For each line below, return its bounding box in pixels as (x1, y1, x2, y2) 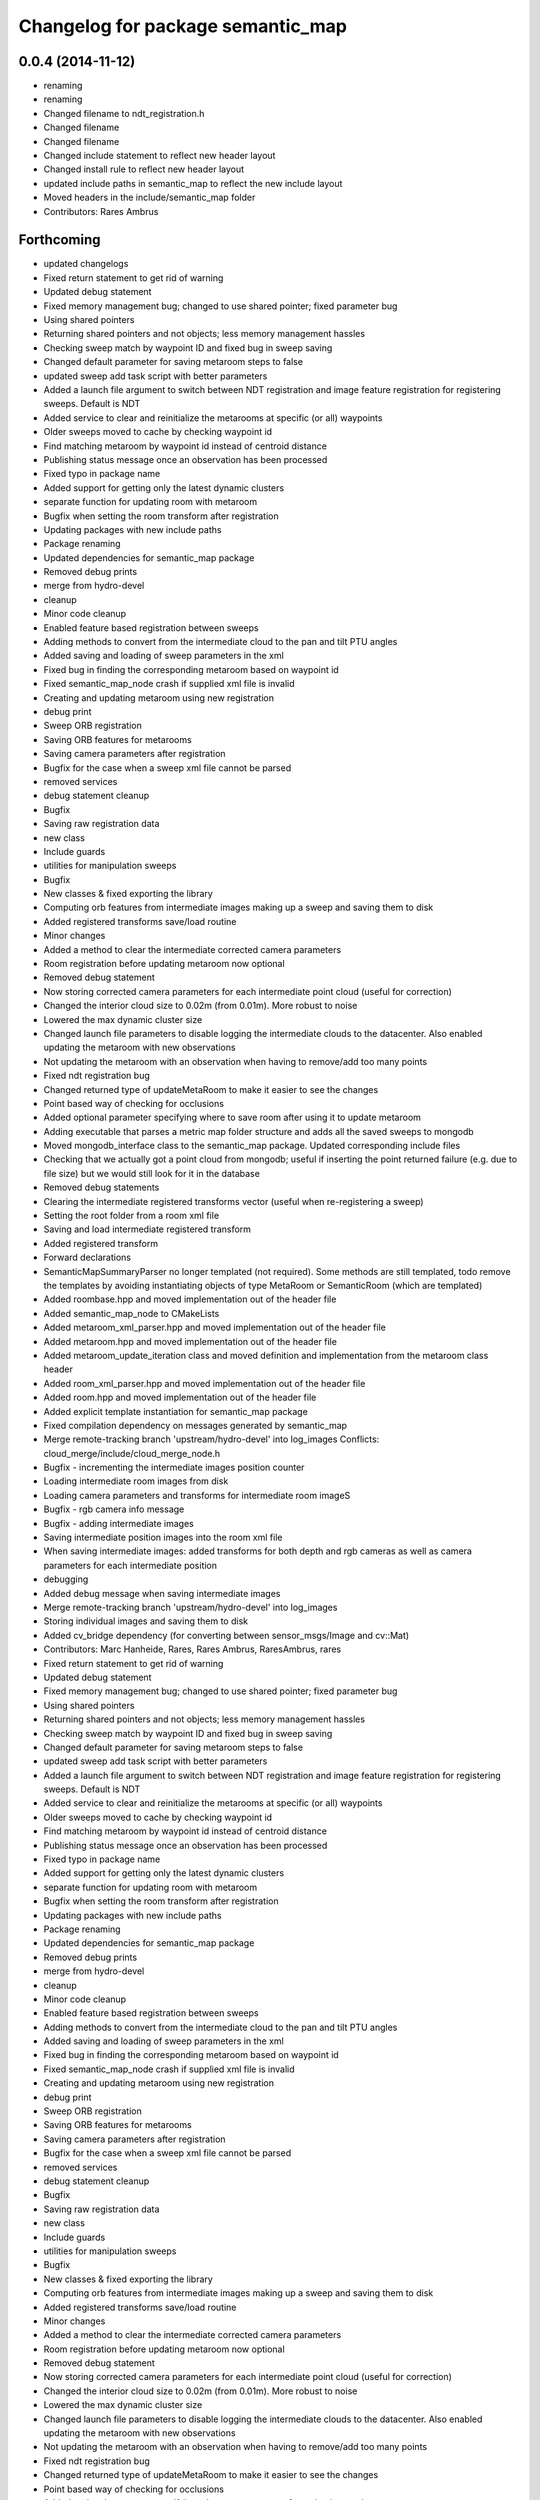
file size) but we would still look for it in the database (43, 1167, 260, 1179)
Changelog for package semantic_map (18, 15, 347, 37)
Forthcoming (18, 231, 101, 249)
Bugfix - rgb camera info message (43, 1503, 185, 1515)
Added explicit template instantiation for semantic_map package (43, 1405, 309, 1417)
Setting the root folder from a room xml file (43, 1210, 220, 1222)
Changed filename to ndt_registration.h (43, 107, 205, 119)
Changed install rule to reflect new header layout (43, 163, 245, 175)
